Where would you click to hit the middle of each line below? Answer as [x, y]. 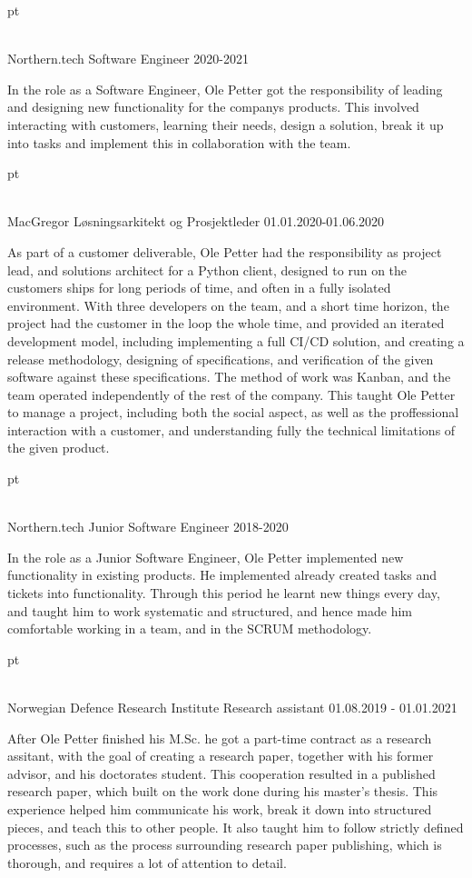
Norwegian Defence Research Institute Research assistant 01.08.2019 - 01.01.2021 [232, 707]
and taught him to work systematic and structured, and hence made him [210, 610]
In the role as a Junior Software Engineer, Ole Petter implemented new [206, 557]
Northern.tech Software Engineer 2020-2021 [128, 59]
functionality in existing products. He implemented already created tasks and [222, 575]
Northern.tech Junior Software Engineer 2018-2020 [148, 527]
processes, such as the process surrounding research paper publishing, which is [225, 845]
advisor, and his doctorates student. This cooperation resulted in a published [221, 773]
